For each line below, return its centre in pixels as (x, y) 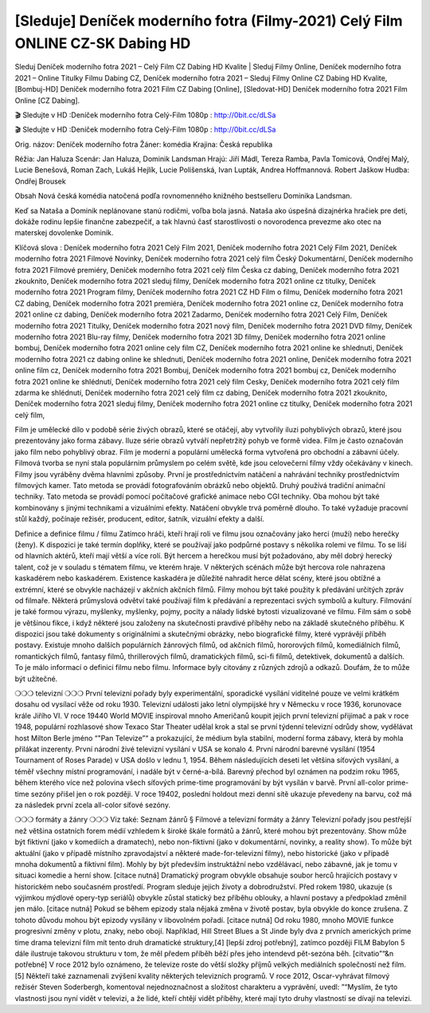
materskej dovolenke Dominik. (64, 233)
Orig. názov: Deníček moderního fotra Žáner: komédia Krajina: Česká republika (144, 144)
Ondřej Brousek (41, 181)
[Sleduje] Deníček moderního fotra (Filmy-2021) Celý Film (209, 21)
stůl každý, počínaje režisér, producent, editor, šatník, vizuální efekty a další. (139, 519)
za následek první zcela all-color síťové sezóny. (93, 805)
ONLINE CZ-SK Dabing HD (103, 43)
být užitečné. (36, 679)
